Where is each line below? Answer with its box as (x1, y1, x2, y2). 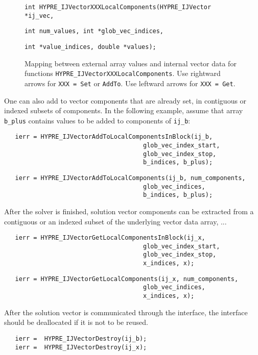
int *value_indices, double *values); (25, 43, 156, 50)
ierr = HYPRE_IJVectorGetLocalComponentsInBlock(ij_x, (15, 234, 205, 242)
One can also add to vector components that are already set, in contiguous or (4, 95, 247, 106)
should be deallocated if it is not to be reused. (4, 317, 148, 327)
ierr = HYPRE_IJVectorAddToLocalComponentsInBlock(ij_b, (15, 133, 213, 141)
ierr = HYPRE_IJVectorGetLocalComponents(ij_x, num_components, (15, 275, 239, 283)
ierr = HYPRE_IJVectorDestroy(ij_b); (15, 335, 147, 342)
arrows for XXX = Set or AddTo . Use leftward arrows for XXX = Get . (25, 78, 236, 88)
